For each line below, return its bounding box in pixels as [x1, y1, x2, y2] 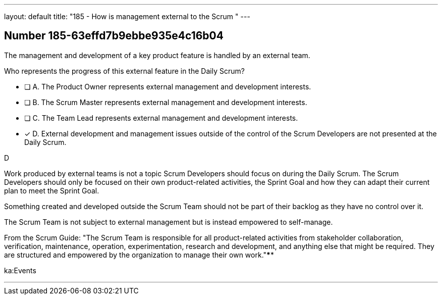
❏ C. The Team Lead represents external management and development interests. [24, 113, 298, 122]
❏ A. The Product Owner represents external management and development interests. [24, 82, 311, 91]
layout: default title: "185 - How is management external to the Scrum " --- [4, 12, 250, 21]
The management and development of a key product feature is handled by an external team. [4, 51, 310, 60]
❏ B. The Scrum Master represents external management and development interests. [24, 97, 307, 107]
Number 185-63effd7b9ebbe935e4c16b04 [4, 29, 224, 42]
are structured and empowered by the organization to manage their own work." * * [4, 250, 274, 259]
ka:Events [4, 266, 36, 275]
